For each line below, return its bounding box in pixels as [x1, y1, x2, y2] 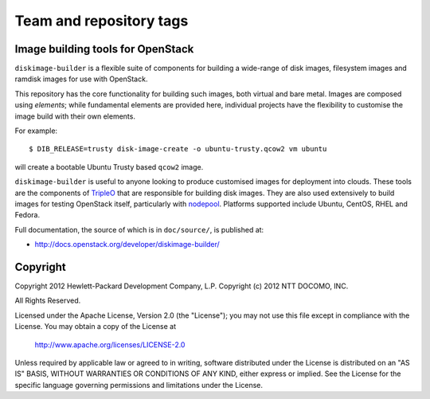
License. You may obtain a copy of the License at [14, 322, 177, 331]
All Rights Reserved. [14, 295, 81, 306]
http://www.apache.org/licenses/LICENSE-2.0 [34, 339, 186, 350]
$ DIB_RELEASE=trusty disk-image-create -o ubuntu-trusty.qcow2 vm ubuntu [29, 144, 327, 154]
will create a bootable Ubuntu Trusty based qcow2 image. [14, 162, 204, 171]
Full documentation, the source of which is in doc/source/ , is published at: [14, 225, 264, 234]
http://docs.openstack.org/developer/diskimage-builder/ [34, 240, 221, 249]
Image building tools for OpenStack [14, 42, 194, 56]
